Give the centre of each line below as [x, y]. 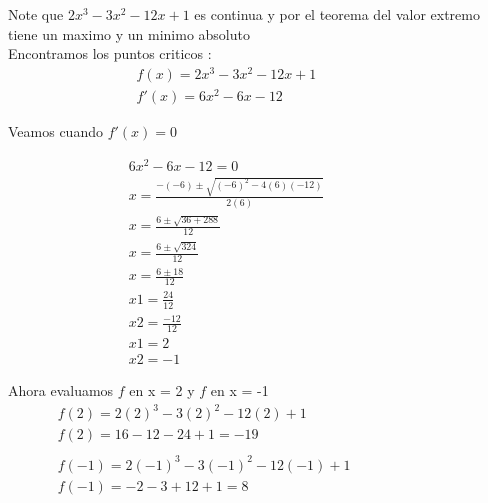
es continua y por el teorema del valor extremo [337, 14]
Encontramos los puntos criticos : [110, 53]
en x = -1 [239, 390]
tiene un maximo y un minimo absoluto [129, 33]
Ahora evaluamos [61, 390]
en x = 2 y [162, 390]
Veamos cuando [55, 131]
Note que [36, 14]
